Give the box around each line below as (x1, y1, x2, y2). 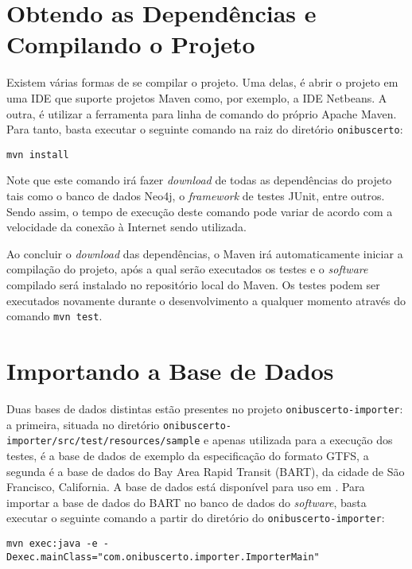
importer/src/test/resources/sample (6, 435, 200, 447)
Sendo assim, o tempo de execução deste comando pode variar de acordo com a (6, 203, 393, 219)
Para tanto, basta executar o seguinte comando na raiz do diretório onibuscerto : (6, 121, 403, 137)
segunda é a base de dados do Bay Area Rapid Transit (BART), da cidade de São (6, 463, 405, 479)
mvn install (6, 149, 69, 161)
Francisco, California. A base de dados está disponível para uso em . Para (6, 478, 365, 495)
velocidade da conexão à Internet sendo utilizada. (6, 219, 247, 235)
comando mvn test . (6, 308, 103, 324)
